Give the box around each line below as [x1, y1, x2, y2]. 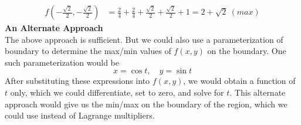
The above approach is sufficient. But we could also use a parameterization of [5, 33, 283, 45]
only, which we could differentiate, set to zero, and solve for [10, 86, 224, 98]
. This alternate [229, 86, 286, 98]
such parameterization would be [5, 56, 119, 68]
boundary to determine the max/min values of [5, 45, 171, 57]
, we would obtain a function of [183, 75, 296, 87]
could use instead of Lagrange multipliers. [5, 109, 155, 121]
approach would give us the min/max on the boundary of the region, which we [5, 97, 288, 110]
